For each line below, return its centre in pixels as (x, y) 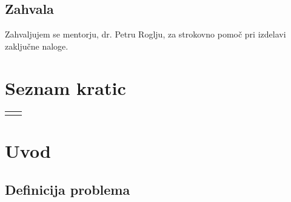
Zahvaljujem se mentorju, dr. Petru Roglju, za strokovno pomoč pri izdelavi (145, 34)
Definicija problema (68, 189)
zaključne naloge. (37, 46)
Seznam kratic (65, 87)
